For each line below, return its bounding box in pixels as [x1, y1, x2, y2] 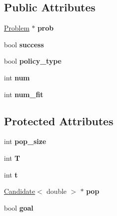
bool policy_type [4, 56, 62, 66]
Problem [4, 23, 30, 33]
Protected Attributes [4, 113, 114, 128]
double [46, 186, 67, 196]
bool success [4, 39, 44, 49]
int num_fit [4, 89, 43, 99]
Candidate [4, 186, 36, 196]
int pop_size [4, 136, 46, 146]
